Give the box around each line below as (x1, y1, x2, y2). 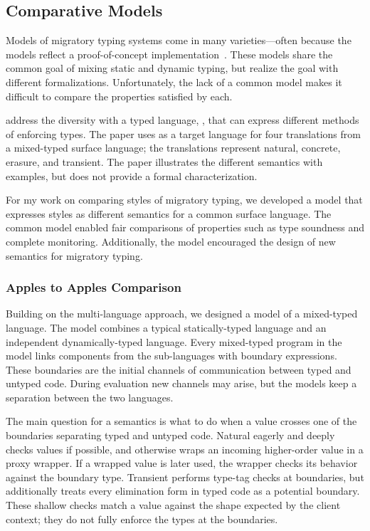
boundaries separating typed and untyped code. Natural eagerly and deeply (6, 428, 335, 443)
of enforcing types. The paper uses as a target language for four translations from (6, 126, 361, 141)
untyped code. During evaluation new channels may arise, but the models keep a (6, 376, 357, 391)
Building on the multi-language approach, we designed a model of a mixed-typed (6, 306, 358, 321)
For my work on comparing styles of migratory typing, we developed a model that (6, 192, 363, 207)
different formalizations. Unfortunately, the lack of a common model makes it (6, 74, 342, 89)
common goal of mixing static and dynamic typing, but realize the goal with (6, 61, 339, 75)
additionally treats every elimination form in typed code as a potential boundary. (6, 483, 360, 498)
